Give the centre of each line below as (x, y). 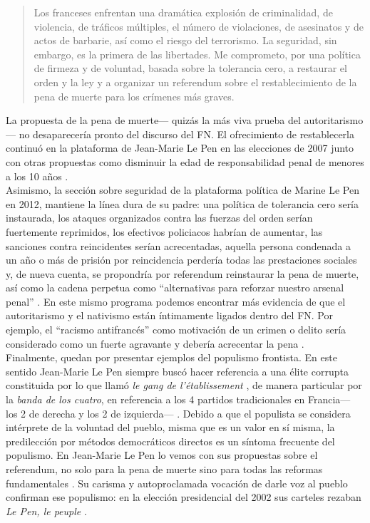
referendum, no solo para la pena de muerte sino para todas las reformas (164, 469)
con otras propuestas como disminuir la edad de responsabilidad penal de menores (185, 161)
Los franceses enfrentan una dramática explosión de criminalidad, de (183, 12)
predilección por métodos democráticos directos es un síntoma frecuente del (170, 441)
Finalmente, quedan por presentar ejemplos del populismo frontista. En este (171, 357)
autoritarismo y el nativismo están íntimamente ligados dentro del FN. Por (169, 315)
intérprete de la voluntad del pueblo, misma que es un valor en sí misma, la (170, 427)
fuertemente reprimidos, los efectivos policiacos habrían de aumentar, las (164, 231)
